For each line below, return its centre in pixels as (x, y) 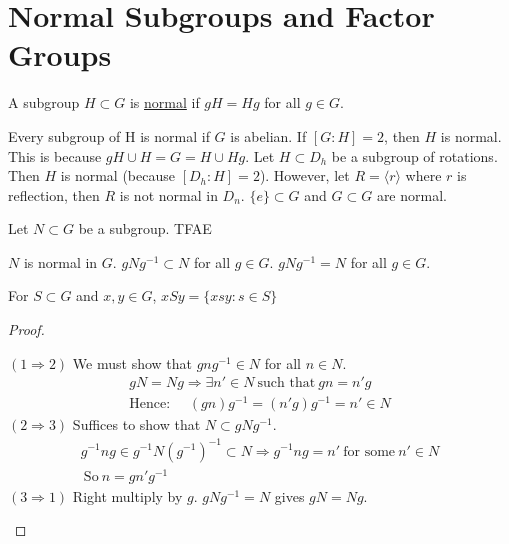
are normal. (411, 194)
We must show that (132, 362)
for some (369, 451)
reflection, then (54, 194)
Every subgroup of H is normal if (109, 135)
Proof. (26, 329)
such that (286, 383)
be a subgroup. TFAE (145, 228)
